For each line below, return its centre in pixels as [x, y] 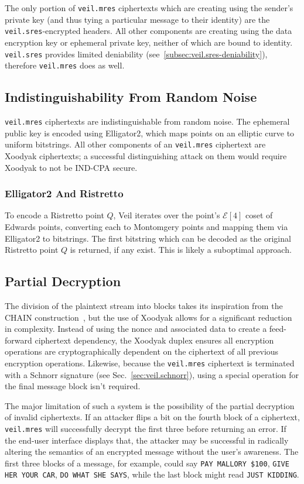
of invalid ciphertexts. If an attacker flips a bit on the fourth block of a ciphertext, [152, 417]
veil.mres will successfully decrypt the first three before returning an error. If [146, 428]
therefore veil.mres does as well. [65, 65]
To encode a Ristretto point [54, 215]
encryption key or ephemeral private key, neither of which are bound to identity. [149, 42]
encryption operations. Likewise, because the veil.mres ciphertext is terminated [150, 363]
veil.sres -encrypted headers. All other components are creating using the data [148, 31]
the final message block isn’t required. [73, 386]
